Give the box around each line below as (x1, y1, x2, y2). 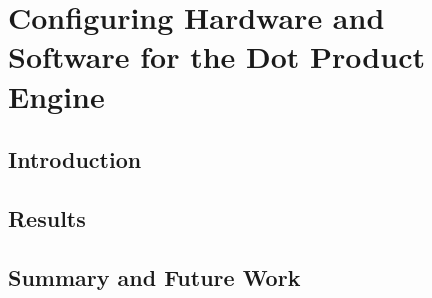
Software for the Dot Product (8, 36, 425, 77)
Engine (8, 75, 105, 116)
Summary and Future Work (8, 261, 301, 292)
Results (8, 202, 86, 233)
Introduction (8, 144, 142, 175)
